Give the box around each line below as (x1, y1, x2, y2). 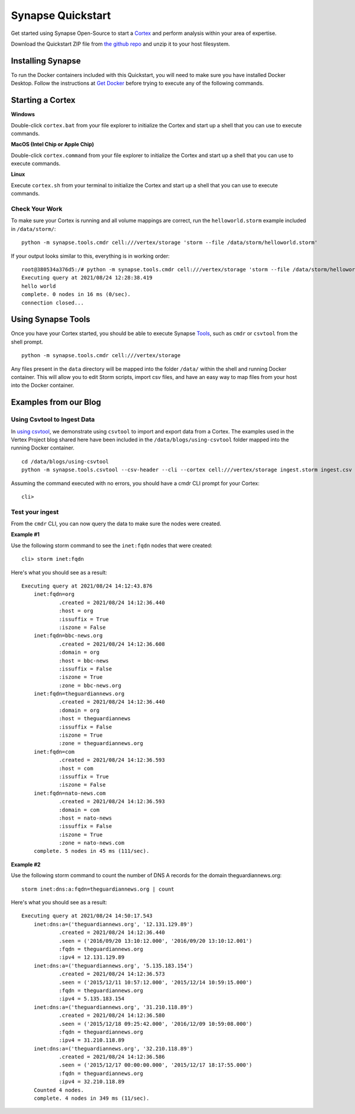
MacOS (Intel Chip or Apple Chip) (11, 141, 94, 148)
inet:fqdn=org (33, 591, 75, 598)
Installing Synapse (11, 56, 81, 66)
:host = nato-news (59, 814, 112, 821)
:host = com (59, 765, 93, 772)
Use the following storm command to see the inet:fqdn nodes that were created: (11, 542, 213, 549)
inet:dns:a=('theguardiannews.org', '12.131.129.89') (33, 921, 193, 927)
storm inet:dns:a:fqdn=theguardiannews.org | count (21, 885, 175, 893)
